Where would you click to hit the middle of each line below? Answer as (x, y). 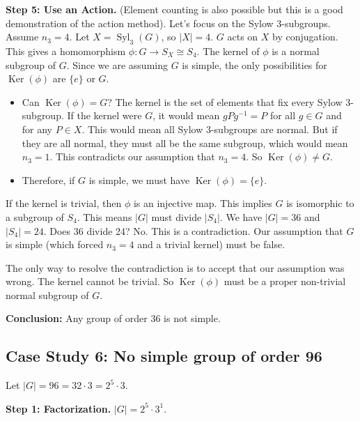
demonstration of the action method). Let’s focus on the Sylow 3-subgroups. (168, 23)
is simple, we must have (139, 179)
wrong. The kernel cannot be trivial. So (90, 281)
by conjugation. (305, 37)
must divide (177, 216)
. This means (104, 216)
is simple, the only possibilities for (255, 64)
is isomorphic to (320, 203)
